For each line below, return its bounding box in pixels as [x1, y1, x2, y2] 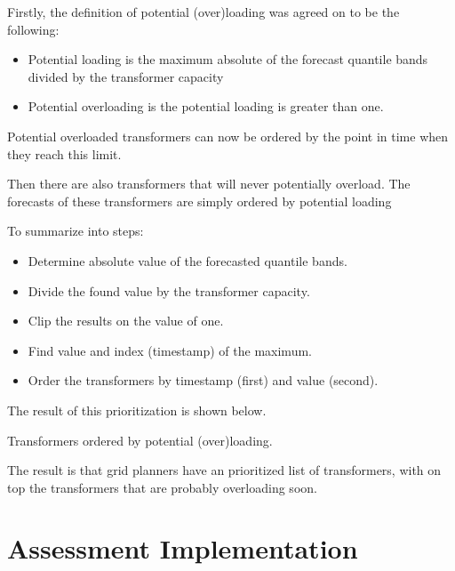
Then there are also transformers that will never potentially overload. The [7, 174, 411, 193]
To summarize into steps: [7, 221, 144, 240]
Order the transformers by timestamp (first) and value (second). [28, 371, 379, 390]
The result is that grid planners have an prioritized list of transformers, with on [7, 461, 442, 479]
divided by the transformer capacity [28, 67, 224, 85]
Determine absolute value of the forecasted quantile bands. [28, 251, 347, 269]
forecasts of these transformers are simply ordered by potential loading [7, 191, 392, 210]
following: [7, 20, 60, 38]
